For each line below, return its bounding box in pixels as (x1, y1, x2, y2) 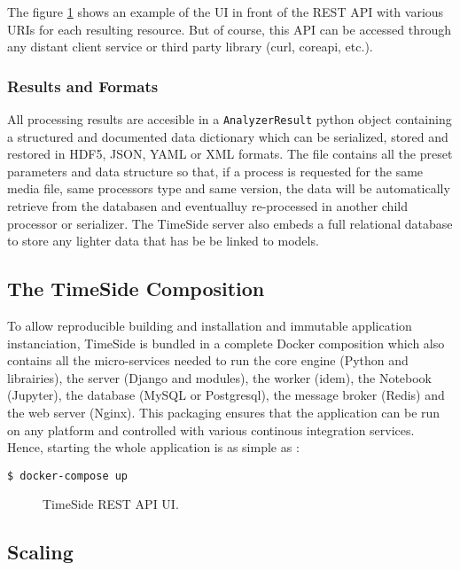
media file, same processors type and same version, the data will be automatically (7, 179, 450, 198)
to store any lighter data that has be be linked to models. (7, 231, 319, 250)
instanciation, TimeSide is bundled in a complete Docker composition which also (7, 333, 445, 352)
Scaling (7, 538, 74, 566)
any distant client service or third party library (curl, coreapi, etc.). (7, 37, 373, 56)
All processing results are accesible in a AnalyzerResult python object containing (7, 110, 452, 128)
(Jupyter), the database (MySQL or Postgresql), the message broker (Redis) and (7, 386, 445, 404)
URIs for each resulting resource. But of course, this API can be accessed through (7, 20, 452, 38)
